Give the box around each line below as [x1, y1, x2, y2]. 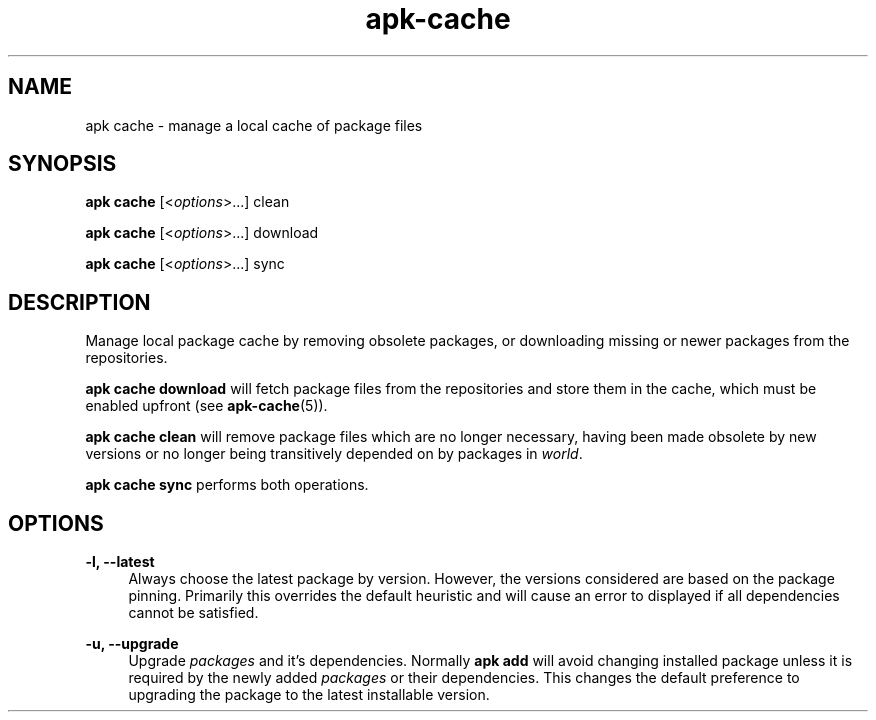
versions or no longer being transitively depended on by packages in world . [85, 445, 583, 463]
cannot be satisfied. [128, 604, 259, 622]
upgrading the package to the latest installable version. [128, 686, 490, 704]
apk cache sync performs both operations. [85, 476, 369, 494]
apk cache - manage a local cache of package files [85, 116, 423, 134]
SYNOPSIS [8, 151, 117, 177]
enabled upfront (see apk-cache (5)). [85, 397, 328, 415]
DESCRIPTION [8, 289, 151, 315]
